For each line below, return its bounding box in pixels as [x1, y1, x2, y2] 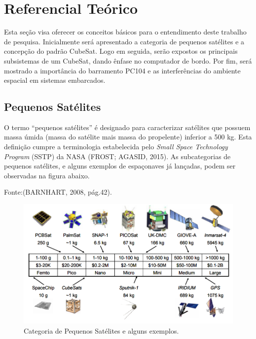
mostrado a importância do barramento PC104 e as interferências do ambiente [4, 65, 241, 75]
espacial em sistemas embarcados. [4, 75, 106, 85]
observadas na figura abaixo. [4, 170, 90, 180]
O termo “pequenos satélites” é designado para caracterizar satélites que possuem [4, 122, 251, 132]
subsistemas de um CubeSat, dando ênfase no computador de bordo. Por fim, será [4, 55, 252, 66]
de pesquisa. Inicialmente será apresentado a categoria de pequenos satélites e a [4, 36, 245, 46]
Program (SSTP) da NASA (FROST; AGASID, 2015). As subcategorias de [4, 151, 231, 161]
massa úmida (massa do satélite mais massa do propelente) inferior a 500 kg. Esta [4, 132, 252, 142]
